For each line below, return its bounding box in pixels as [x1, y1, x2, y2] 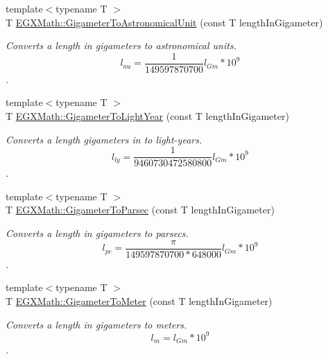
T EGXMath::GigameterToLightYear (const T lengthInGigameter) [6, 109, 289, 123]
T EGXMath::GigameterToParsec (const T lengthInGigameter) [6, 202, 275, 217]
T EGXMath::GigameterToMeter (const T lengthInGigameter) [6, 293, 273, 308]
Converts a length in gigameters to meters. [6, 317, 187, 331]
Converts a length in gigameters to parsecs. [6, 226, 189, 240]
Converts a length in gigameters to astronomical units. [6, 38, 236, 53]
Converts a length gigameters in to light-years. [6, 132, 202, 146]
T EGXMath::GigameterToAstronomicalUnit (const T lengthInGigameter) [6, 15, 323, 29]
